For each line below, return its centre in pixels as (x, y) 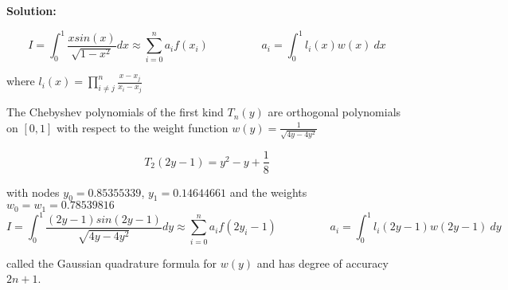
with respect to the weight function (143, 127)
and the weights (268, 192)
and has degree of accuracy (322, 263)
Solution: (31, 10)
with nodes (33, 192)
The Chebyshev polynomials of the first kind (115, 112)
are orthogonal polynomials (334, 112)
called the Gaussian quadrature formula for (112, 263)
